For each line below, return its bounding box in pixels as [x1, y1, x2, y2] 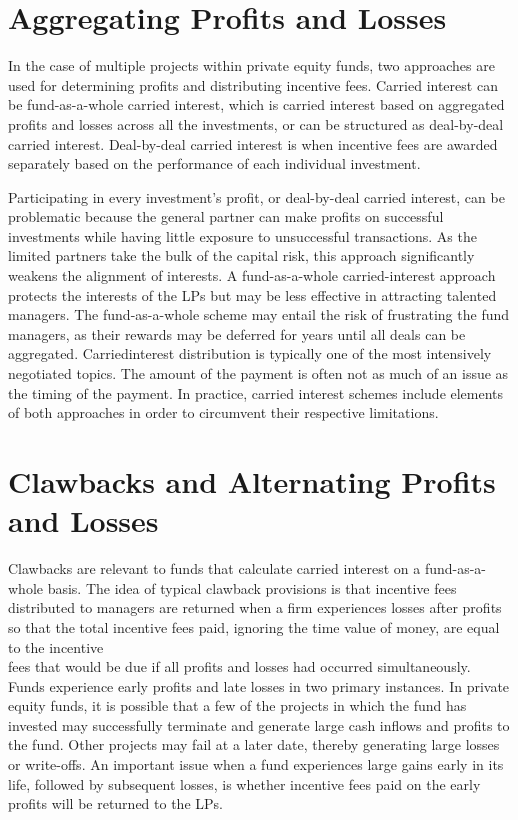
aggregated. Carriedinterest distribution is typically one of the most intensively [8, 343, 492, 364]
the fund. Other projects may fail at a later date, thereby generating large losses [8, 734, 500, 755]
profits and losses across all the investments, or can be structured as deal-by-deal [8, 113, 504, 134]
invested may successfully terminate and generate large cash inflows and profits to [8, 714, 510, 735]
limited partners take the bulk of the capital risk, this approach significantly [8, 245, 475, 266]
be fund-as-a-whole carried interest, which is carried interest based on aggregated [8, 94, 505, 115]
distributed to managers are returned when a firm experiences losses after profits [8, 597, 502, 618]
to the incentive [8, 636, 104, 657]
